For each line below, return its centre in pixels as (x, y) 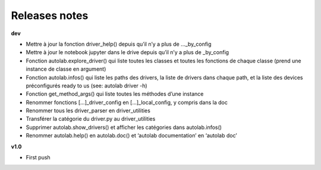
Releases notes (50, 15)
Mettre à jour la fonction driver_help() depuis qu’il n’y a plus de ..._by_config (119, 44)
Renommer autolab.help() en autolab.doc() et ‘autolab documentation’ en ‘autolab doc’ (131, 136)
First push (38, 158)
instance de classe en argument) (66, 69)
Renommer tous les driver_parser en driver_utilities (88, 111)
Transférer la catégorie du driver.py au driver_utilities (91, 119)
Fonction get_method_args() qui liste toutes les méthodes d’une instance (115, 94)
